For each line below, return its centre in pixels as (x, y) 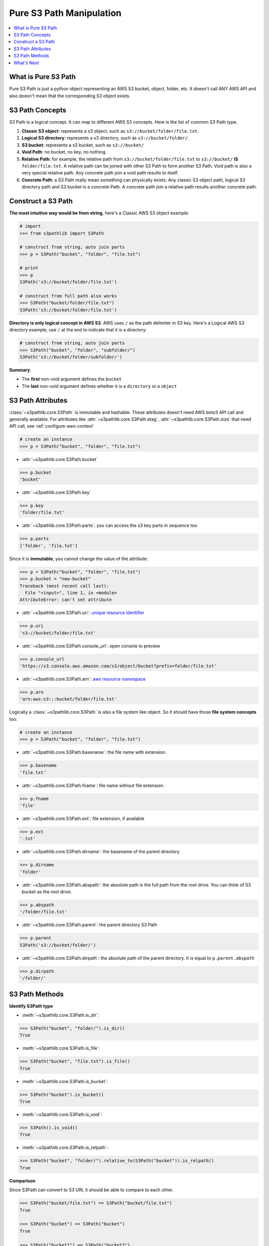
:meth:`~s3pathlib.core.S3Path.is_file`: (61, 1048)
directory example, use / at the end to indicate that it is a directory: (78, 330)
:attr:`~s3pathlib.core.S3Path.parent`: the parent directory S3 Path (90, 925)
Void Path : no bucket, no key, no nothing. (64, 152)
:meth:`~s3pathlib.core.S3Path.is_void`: (62, 1114)
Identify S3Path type (31, 1006)
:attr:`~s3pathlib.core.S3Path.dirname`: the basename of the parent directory (101, 852)
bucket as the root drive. (47, 892)
